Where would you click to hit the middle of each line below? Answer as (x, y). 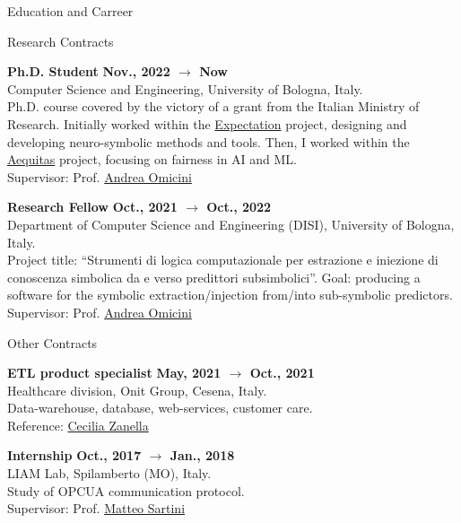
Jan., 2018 (202, 455)
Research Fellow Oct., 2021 (92, 207)
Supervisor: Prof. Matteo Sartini (96, 508)
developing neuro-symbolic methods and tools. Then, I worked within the (209, 141)
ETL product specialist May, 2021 (114, 373)
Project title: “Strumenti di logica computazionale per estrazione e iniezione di (223, 260)
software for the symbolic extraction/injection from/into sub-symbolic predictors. (230, 295)
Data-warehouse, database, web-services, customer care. (160, 408)
